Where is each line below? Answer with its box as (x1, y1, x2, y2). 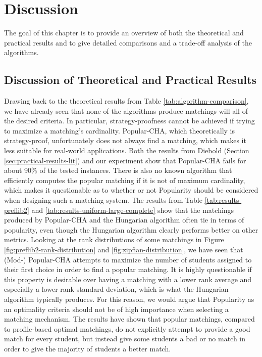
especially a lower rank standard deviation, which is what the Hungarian (4, 284, 229, 294)
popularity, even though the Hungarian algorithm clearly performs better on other (4, 224, 258, 235)
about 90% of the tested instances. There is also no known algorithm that (4, 165, 232, 175)
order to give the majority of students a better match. (4, 343, 171, 353)
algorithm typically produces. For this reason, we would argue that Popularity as (4, 293, 254, 304)
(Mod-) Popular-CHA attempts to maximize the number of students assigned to (4, 254, 252, 264)
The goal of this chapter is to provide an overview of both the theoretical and (4, 27, 244, 38)
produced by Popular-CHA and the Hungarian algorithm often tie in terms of (4, 214, 244, 225)
